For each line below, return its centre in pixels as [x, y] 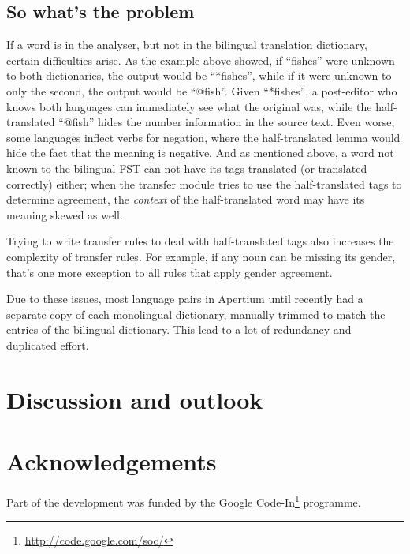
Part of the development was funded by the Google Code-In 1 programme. [184, 500]
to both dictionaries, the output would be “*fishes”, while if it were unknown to [199, 75]
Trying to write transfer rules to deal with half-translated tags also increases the [200, 241]
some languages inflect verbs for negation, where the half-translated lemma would [203, 137]
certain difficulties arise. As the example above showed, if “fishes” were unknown [201, 60]
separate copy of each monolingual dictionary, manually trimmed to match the [196, 314]
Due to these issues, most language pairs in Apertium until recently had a [185, 299]
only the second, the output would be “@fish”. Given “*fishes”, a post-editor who [202, 90]
